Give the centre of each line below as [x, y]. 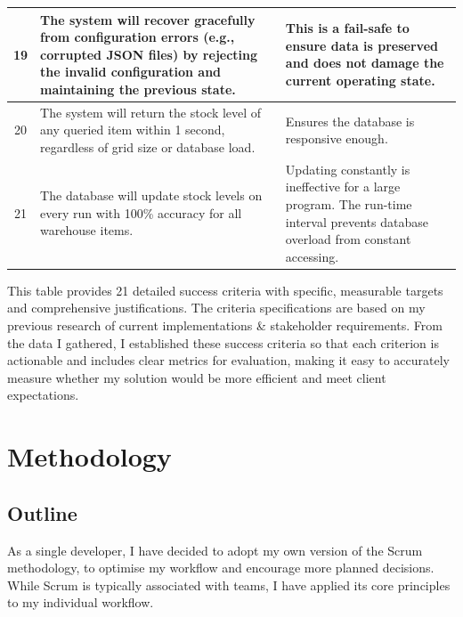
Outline [42, 512]
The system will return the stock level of [151, 112]
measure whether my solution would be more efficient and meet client [197, 377]
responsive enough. [337, 138]
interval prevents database [357, 221]
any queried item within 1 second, [133, 130]
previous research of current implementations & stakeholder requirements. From [225, 325]
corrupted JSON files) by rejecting [149, 54]
